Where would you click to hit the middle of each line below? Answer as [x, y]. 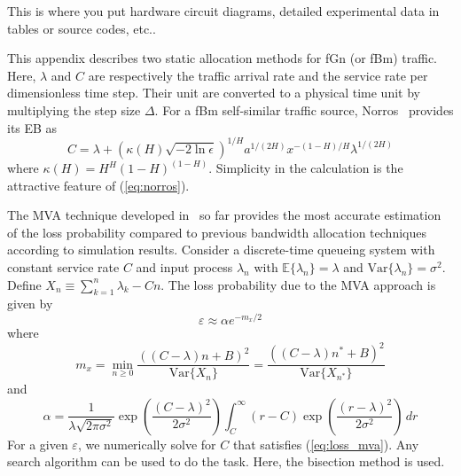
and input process [184, 267]
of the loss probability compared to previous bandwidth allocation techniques [217, 232]
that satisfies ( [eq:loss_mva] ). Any [326, 444]
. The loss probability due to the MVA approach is [298, 284]
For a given [38, 444]
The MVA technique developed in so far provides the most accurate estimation [224, 215]
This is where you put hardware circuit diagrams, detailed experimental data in [223, 11]
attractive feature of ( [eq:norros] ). [98, 185]
